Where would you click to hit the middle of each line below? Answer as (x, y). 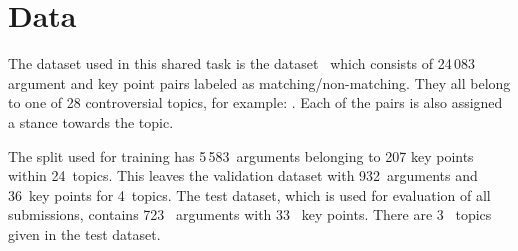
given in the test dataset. (84, 233)
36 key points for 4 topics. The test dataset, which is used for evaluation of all (249, 194)
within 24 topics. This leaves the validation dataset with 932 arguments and (243, 175)
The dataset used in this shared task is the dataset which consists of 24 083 (242, 63)
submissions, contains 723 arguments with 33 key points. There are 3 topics (250, 214)
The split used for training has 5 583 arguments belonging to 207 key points (241, 155)
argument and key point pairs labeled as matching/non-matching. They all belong (259, 82)
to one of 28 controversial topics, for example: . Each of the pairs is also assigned (255, 102)
